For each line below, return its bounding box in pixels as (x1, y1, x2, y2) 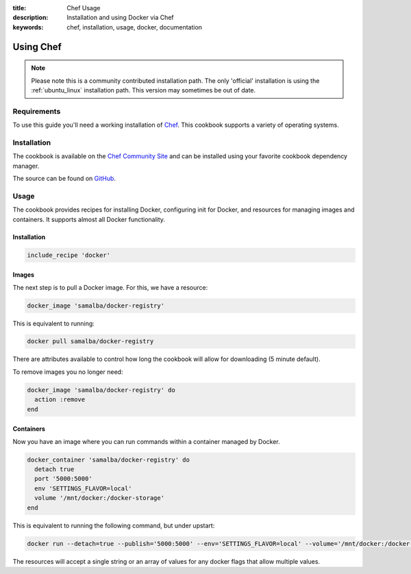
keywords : (12, 23, 44, 31)
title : (12, 4, 27, 12)
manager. (12, 162, 40, 170)
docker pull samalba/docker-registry (27, 338, 154, 345)
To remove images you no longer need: (12, 367, 123, 376)
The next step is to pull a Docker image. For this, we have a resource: (12, 283, 208, 291)
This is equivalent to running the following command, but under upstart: (12, 521, 215, 529)
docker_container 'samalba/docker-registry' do (27, 456, 190, 464)
